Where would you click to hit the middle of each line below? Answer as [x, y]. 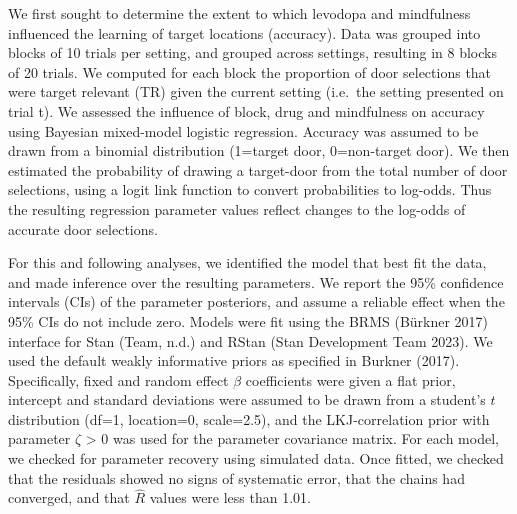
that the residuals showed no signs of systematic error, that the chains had [236, 477]
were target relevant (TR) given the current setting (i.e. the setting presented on [256, 91]
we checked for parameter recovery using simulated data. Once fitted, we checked [256, 458]
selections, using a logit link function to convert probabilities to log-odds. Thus [250, 189]
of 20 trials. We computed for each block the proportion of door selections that [250, 71]
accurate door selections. [83, 228]
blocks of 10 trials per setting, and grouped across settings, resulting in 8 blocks [252, 52]
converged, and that [69, 497]
